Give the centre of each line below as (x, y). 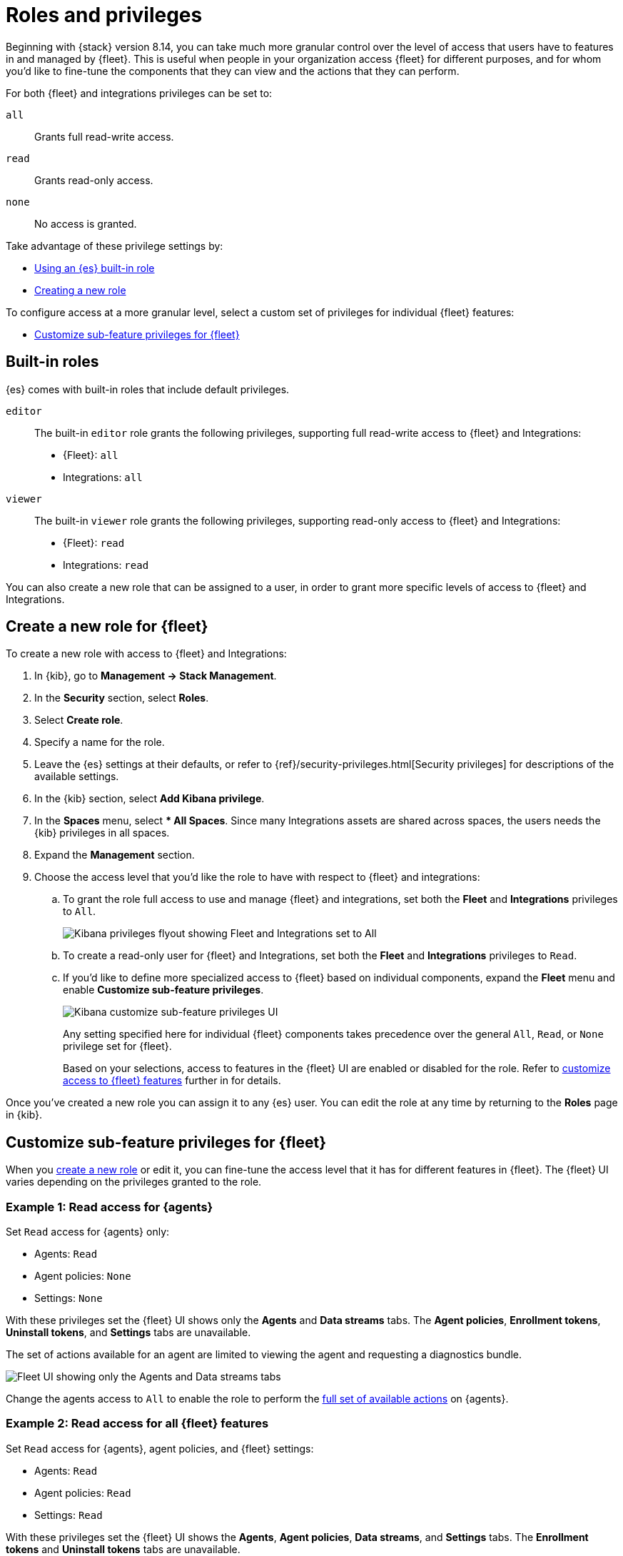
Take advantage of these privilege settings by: (115, 246)
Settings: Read (69, 1515)
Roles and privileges (104, 15)
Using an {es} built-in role (95, 268)
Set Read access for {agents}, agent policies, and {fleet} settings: (160, 1448)
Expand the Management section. (115, 855)
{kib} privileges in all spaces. (102, 833)
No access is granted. (86, 223)
